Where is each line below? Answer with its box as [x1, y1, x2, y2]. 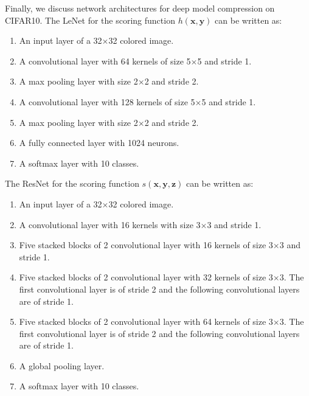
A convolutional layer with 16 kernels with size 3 [19, 218, 201, 231]
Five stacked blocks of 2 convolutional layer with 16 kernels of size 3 [19, 238, 273, 251]
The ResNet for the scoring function [5, 177, 139, 190]
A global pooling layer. [19, 359, 105, 372]
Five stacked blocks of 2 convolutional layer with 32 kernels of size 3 [19, 271, 273, 283]
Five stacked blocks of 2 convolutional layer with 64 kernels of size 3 [19, 315, 273, 328]
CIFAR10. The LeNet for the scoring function [5, 13, 175, 26]
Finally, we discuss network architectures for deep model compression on [5, 2, 275, 14]
